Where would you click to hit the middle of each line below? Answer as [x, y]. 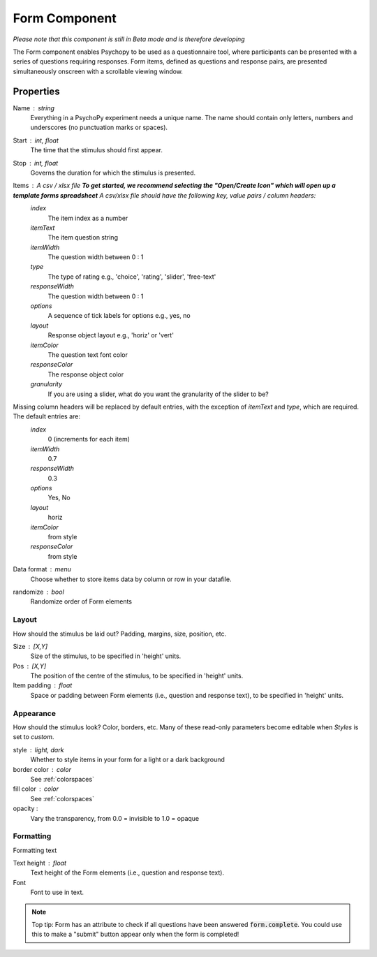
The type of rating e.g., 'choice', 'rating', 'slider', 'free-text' [132, 277]
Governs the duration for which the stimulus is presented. [113, 173]
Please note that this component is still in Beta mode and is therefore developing [129, 39]
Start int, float [36, 140]
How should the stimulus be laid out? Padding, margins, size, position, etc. [120, 634]
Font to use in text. [57, 892]
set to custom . [34, 737]
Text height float [39, 863]
